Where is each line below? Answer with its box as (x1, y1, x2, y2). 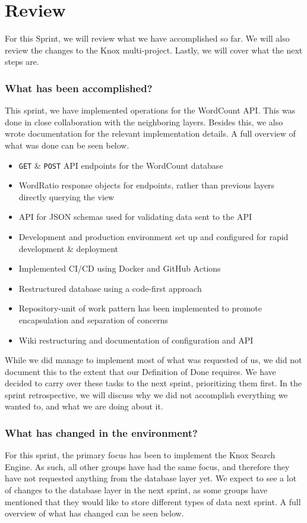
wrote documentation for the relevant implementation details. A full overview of (5, 127, 296, 140)
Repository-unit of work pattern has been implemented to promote (18, 302, 262, 314)
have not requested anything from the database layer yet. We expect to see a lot (5, 472, 297, 484)
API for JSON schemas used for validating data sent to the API (18, 210, 252, 223)
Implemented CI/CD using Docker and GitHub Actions (18, 262, 221, 275)
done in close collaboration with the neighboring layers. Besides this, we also (5, 115, 283, 128)
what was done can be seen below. (5, 138, 129, 151)
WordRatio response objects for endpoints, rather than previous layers (18, 179, 275, 191)
